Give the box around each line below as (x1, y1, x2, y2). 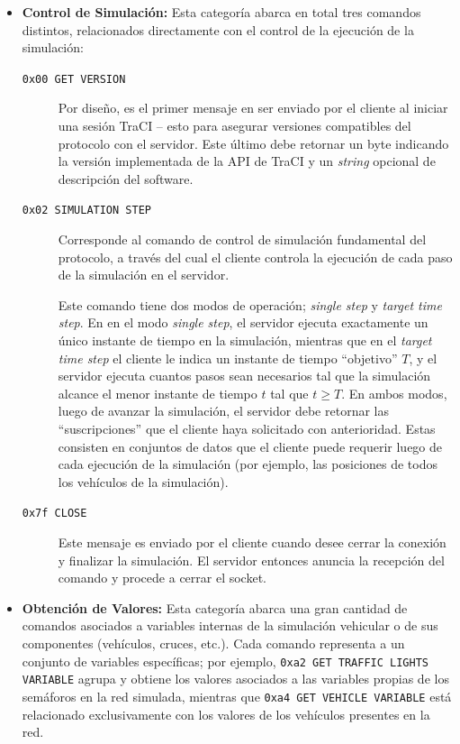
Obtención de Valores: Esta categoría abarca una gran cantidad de (22, 598, 408, 617)
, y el (409, 348, 437, 367)
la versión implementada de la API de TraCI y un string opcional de (58, 152, 436, 170)
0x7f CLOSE (22, 507, 87, 520)
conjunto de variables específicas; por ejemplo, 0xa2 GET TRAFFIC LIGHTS (22, 651, 428, 670)
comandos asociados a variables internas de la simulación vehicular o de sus (22, 616, 438, 635)
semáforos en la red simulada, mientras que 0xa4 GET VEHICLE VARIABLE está (22, 686, 452, 705)
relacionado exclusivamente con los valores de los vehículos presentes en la (22, 704, 430, 723)
